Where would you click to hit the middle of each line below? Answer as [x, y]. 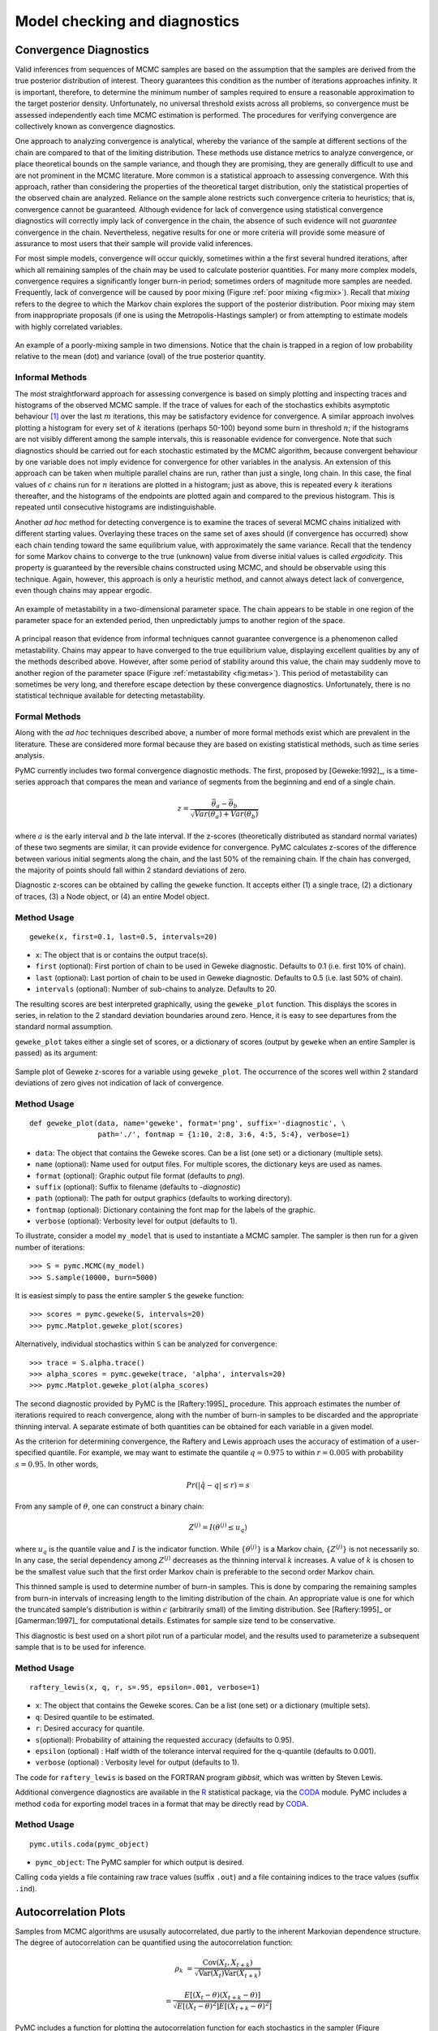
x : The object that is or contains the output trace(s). [122, 955]
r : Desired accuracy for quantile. [90, 1728]
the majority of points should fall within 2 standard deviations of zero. [131, 870]
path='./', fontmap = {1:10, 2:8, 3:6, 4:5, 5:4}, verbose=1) [224, 1135]
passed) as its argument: [56, 1053]
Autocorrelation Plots [70, 1912]
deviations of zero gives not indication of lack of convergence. [119, 1083]
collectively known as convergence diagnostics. [95, 127]
